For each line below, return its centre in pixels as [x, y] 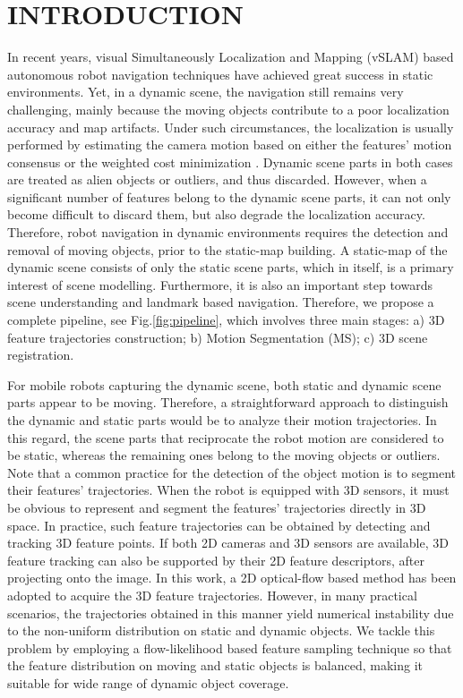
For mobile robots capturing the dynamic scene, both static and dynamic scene [224, 384]
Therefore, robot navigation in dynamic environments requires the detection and [228, 232]
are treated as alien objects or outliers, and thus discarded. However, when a [217, 179]
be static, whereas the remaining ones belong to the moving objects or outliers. [224, 455]
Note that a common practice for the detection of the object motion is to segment [232, 472]
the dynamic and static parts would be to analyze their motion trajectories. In [222, 420]
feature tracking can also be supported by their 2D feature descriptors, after [216, 560]
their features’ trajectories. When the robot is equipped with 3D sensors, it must [228, 490]
